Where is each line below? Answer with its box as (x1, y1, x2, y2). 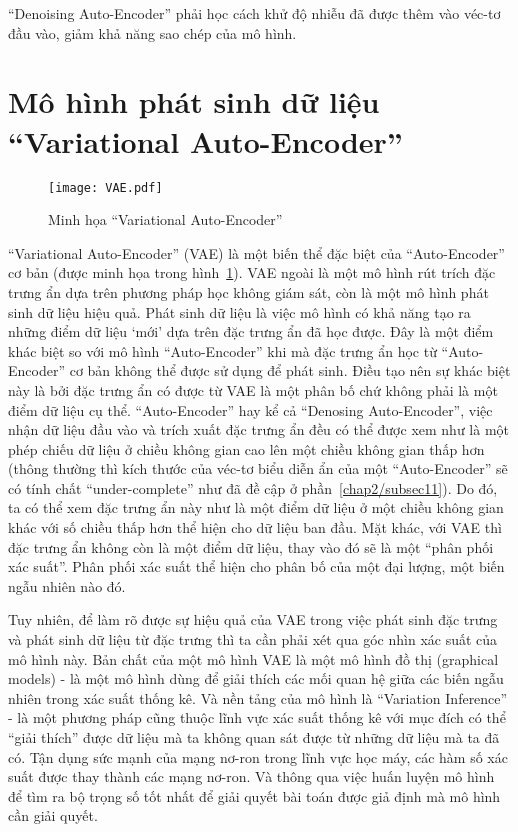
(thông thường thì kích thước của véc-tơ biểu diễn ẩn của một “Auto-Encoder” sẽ (8, 458, 508, 479)
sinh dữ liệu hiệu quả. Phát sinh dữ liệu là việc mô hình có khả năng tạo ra (8, 301, 471, 322)
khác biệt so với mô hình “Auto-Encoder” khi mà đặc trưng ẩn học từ (8, 340, 437, 361)
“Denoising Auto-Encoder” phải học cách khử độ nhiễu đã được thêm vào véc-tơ (8, 3, 501, 23)
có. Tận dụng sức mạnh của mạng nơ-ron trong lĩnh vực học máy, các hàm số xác (8, 746, 508, 767)
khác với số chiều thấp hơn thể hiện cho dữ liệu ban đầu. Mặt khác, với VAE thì (8, 517, 502, 538)
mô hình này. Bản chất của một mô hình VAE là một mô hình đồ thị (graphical (8, 648, 499, 669)
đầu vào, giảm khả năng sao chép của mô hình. (8, 22, 297, 43)
